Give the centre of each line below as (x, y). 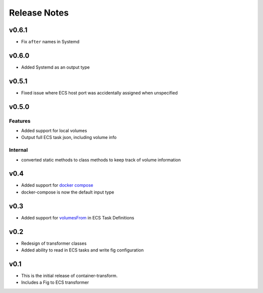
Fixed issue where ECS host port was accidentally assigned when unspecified (99, 93)
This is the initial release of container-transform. (69, 275)
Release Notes (39, 13)
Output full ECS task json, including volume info (69, 137)
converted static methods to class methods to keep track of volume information (101, 160)
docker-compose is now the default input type (68, 192)
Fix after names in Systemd (50, 42)
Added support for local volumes (54, 131)
